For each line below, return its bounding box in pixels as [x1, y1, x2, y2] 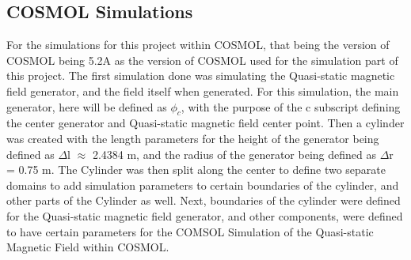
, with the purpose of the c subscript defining [181, 98, 401, 115]
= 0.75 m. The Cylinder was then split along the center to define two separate [6, 161, 386, 178]
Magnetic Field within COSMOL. [6, 239, 169, 255]
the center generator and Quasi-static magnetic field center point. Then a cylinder [6, 115, 405, 131]
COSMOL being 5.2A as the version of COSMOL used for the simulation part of [6, 51, 398, 68]
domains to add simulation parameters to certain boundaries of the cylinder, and [6, 176, 399, 193]
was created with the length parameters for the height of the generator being [6, 130, 379, 146]
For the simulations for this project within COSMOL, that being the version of [6, 36, 390, 53]
